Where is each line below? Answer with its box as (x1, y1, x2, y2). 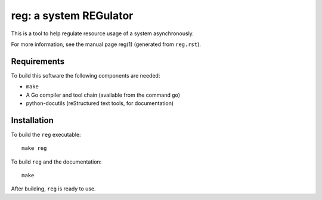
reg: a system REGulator (11, 9, 134, 22)
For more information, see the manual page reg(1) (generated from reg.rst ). (11, 41, 201, 48)
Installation (11, 115, 54, 125)
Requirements (11, 56, 65, 66)
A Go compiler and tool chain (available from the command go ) (26, 91, 181, 99)
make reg (21, 145, 47, 152)
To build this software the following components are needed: (11, 72, 160, 79)
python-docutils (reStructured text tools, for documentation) (26, 100, 174, 107)
